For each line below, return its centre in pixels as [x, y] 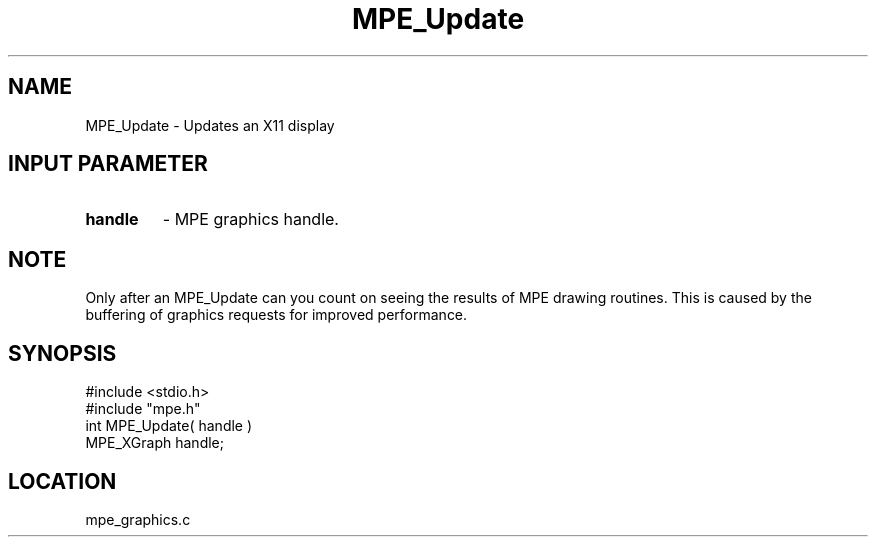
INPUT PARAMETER [108, 164]
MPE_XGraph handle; [154, 443]
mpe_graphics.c [138, 519]
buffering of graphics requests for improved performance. [276, 315]
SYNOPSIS [62, 353]
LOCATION [62, 481]
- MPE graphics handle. [250, 219]
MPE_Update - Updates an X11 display [210, 125]
